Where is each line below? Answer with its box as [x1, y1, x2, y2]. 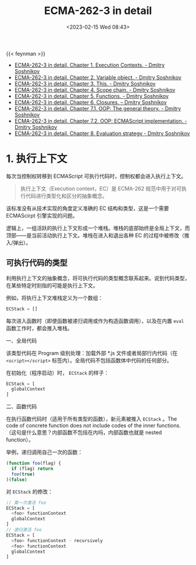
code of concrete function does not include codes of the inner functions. [6, 422, 181, 429]
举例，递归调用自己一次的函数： [6, 449, 83, 456]
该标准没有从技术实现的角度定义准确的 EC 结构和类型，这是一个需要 [6, 205, 169, 212]
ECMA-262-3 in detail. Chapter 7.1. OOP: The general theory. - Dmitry [14, 105, 181, 112]
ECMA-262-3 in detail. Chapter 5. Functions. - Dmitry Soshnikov [14, 92, 169, 99]
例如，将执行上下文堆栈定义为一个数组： [6, 294, 103, 301]
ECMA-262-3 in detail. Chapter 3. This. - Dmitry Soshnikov [14, 80, 156, 87]
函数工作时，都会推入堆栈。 [6, 325, 73, 332]
